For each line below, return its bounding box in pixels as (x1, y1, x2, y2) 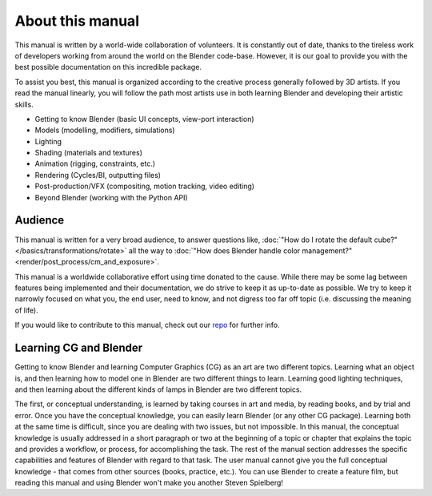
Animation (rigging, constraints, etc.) (34, 159, 156, 168)
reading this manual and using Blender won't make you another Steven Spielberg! (14, 478, 284, 488)
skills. (14, 99, 34, 109)
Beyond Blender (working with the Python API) (34, 192, 188, 202)
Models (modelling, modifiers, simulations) (34, 125, 175, 135)
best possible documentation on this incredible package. (14, 63, 202, 72)
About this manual (14, 12, 140, 30)
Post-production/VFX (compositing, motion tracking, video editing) (34, 181, 255, 192)
